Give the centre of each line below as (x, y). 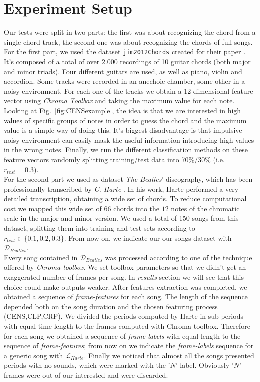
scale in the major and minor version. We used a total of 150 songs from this (121, 218)
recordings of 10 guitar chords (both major (185, 61)
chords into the (137, 208)
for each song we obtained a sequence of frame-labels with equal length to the (122, 336)
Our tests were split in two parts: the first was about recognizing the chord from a (130, 32)
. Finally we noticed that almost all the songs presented (169, 355)
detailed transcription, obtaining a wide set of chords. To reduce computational (125, 199)
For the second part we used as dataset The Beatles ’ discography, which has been (128, 179)
